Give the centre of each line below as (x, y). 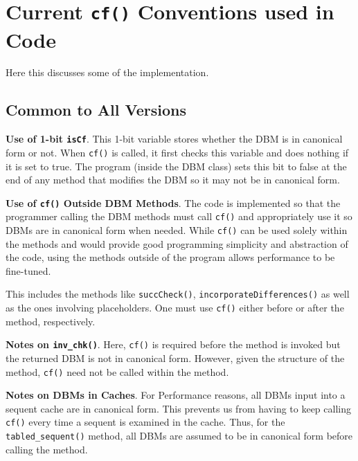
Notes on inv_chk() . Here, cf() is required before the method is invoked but (173, 344)
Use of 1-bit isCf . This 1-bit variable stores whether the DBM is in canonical (174, 139)
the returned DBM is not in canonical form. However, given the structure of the (175, 358)
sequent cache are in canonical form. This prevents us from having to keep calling (178, 408)
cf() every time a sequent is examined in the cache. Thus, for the (145, 422)
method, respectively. (51, 321)
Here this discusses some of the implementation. (107, 72)
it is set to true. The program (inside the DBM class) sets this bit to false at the (176, 166)
